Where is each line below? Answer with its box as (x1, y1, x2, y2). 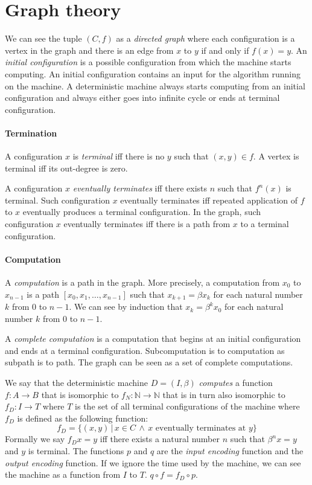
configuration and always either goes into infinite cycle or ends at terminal (5, 91, 280, 104)
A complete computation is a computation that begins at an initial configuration (5, 332, 301, 345)
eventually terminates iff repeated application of (120, 193, 298, 206)
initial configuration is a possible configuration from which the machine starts (5, 56, 291, 68)
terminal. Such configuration (5, 193, 110, 206)
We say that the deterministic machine (5, 376, 148, 389)
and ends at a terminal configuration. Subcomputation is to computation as (5, 344, 285, 356)
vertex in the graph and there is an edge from (5, 43, 174, 56)
